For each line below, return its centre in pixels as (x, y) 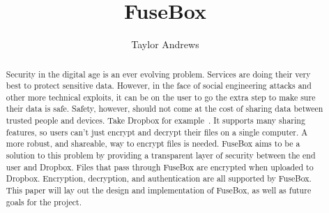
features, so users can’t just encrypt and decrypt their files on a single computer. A (157, 132)
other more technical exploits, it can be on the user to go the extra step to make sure (161, 97)
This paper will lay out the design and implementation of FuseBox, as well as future (159, 190)
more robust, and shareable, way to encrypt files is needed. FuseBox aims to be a (153, 144)
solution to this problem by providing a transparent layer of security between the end (161, 155)
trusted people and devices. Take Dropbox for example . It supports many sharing (155, 120)
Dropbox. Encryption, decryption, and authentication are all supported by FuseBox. (159, 178)
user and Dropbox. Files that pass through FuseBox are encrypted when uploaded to (160, 167)
